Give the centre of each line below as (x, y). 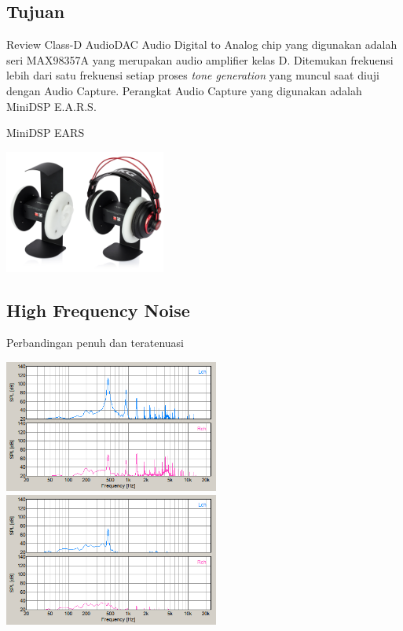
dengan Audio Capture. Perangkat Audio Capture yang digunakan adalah (184, 90)
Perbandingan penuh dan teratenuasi (95, 343)
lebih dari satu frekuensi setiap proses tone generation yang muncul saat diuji (193, 75)
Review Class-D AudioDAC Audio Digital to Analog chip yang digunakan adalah (202, 44)
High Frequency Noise (98, 310)
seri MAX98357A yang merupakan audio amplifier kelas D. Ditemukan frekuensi (200, 59)
